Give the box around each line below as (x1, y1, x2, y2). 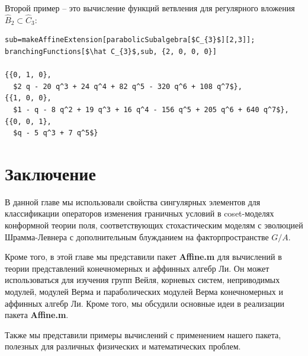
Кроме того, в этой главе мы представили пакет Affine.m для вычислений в (5, 250, 282, 263)
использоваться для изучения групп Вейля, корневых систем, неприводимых (5, 274, 280, 286)
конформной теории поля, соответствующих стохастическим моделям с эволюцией (5, 219, 303, 231)
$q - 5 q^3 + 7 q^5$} (13, 129, 98, 138)
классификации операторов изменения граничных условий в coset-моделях (5, 207, 274, 220)
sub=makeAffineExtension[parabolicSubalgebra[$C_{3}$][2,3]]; (5, 36, 255, 44)
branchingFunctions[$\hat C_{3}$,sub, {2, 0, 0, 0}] (5, 47, 217, 56)
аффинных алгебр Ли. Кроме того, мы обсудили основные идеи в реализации (5, 297, 284, 309)
